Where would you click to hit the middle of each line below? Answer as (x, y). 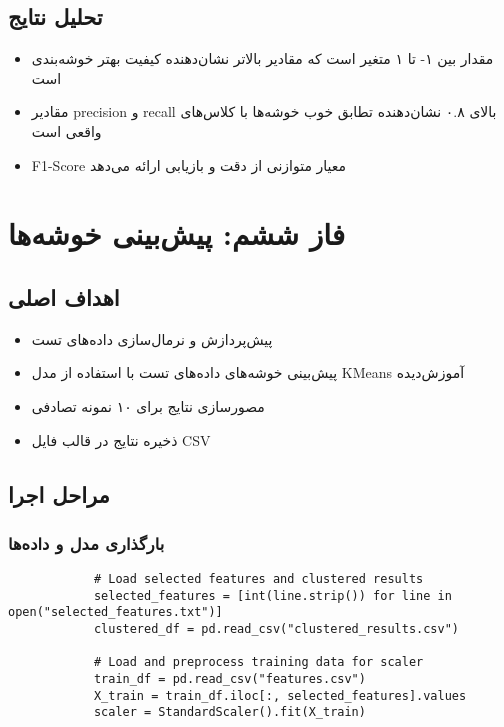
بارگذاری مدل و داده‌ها (86, 542)
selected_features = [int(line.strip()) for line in (272, 595)
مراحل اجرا (59, 493)
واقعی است (66, 130)
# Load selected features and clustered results (258, 579)
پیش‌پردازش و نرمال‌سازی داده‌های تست (152, 338)
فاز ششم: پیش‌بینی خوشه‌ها (177, 233)
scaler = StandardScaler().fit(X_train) (229, 712)
